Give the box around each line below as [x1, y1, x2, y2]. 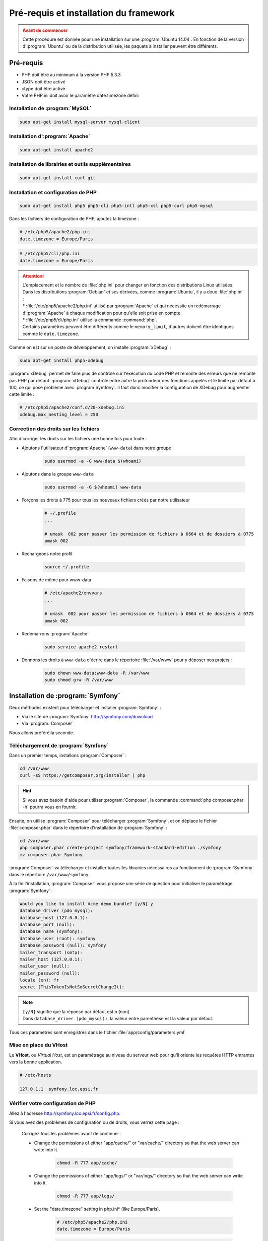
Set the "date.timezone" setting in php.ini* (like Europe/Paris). [34, 1206, 161, 1212]
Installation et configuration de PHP [9, 189, 97, 196]
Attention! [22, 273, 44, 279]
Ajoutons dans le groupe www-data [21, 471, 94, 477]
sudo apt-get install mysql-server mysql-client [19, 119, 140, 125]
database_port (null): [19, 921, 75, 927]
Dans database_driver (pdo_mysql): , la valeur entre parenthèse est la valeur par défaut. [22, 1016, 213, 1022]
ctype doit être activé [21, 86, 66, 92]
